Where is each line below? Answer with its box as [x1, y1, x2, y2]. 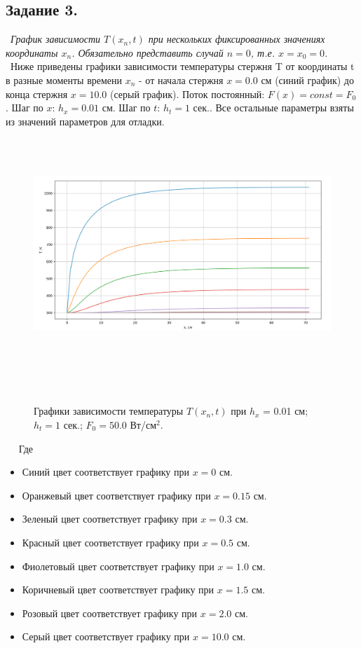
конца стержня [6, 86, 68, 101]
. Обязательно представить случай [71, 45, 224, 60]
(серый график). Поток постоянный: [110, 86, 265, 101]
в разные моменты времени [6, 72, 123, 87]
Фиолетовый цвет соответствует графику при [22, 558, 214, 573]
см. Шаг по [102, 100, 151, 115]
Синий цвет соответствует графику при [22, 464, 190, 479]
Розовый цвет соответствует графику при [22, 605, 198, 620]
